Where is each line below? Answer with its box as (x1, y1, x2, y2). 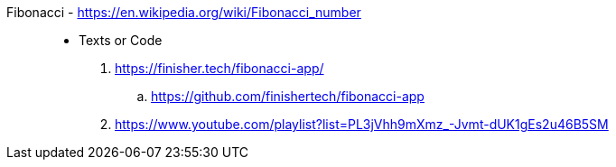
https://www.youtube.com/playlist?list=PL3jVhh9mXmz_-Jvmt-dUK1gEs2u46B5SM (115, 116, 609, 132)
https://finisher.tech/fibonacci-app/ (115, 60, 324, 76)
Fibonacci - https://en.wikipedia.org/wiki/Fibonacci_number (6, 5, 361, 20)
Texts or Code (79, 32, 163, 48)
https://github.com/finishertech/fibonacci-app (151, 88, 425, 104)
